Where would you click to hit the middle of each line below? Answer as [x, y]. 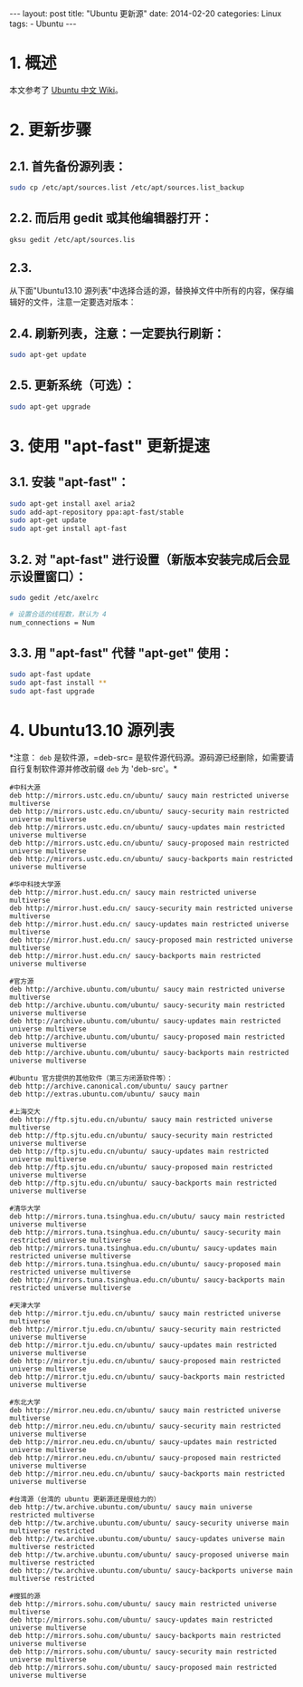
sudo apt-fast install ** [58, 683]
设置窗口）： [54, 576]
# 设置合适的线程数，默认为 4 [58, 614]
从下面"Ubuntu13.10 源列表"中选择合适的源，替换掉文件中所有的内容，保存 [148, 291]
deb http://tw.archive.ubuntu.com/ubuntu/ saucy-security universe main [149, 1523]
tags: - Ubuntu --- [43, 24]
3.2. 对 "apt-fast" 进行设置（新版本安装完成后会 [144, 559]
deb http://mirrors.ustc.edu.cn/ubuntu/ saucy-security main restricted [149, 811]
